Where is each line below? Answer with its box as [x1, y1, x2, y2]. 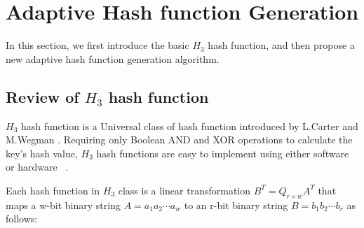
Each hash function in [6, 183, 100, 197]
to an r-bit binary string [184, 197, 288, 212]
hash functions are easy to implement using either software [96, 145, 349, 160]
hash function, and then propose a [208, 38, 355, 52]
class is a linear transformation [118, 183, 250, 197]
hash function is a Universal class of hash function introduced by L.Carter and [20, 118, 358, 133]
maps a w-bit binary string [6, 197, 121, 212]
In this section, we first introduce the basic [6, 38, 189, 52]
